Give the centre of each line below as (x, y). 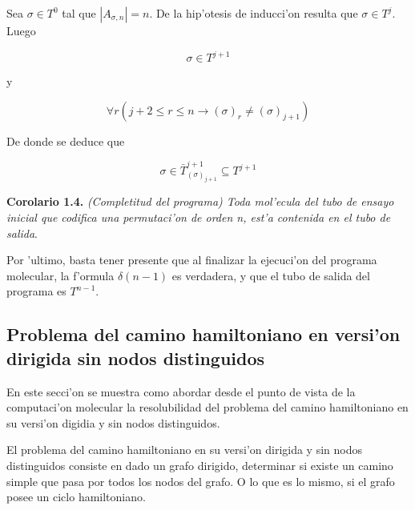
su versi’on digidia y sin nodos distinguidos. (113, 422)
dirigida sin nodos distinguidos (136, 357)
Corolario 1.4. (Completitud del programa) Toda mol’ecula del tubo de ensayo (200, 201)
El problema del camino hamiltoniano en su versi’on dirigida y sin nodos (184, 450)
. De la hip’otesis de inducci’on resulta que (254, 13)
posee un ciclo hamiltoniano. (76, 497)
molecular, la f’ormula (60, 275)
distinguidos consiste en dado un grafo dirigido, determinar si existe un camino (200, 465)
